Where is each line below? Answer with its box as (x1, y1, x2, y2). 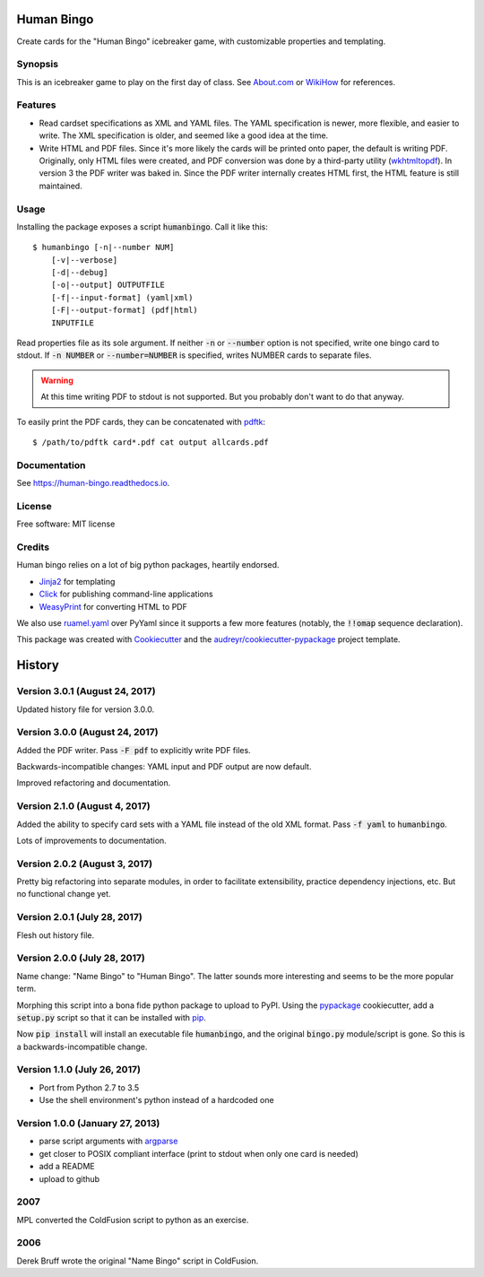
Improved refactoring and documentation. (16, 777, 171, 788)
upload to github (39, 1173, 100, 1184)
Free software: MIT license (16, 518, 116, 529)
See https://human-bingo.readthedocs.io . (16, 478, 170, 489)
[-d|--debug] (50, 267, 108, 278)
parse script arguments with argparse (39, 1135, 178, 1147)
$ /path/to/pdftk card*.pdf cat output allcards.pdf (32, 437, 269, 447)
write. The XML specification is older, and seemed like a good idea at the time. (39, 130, 329, 141)
